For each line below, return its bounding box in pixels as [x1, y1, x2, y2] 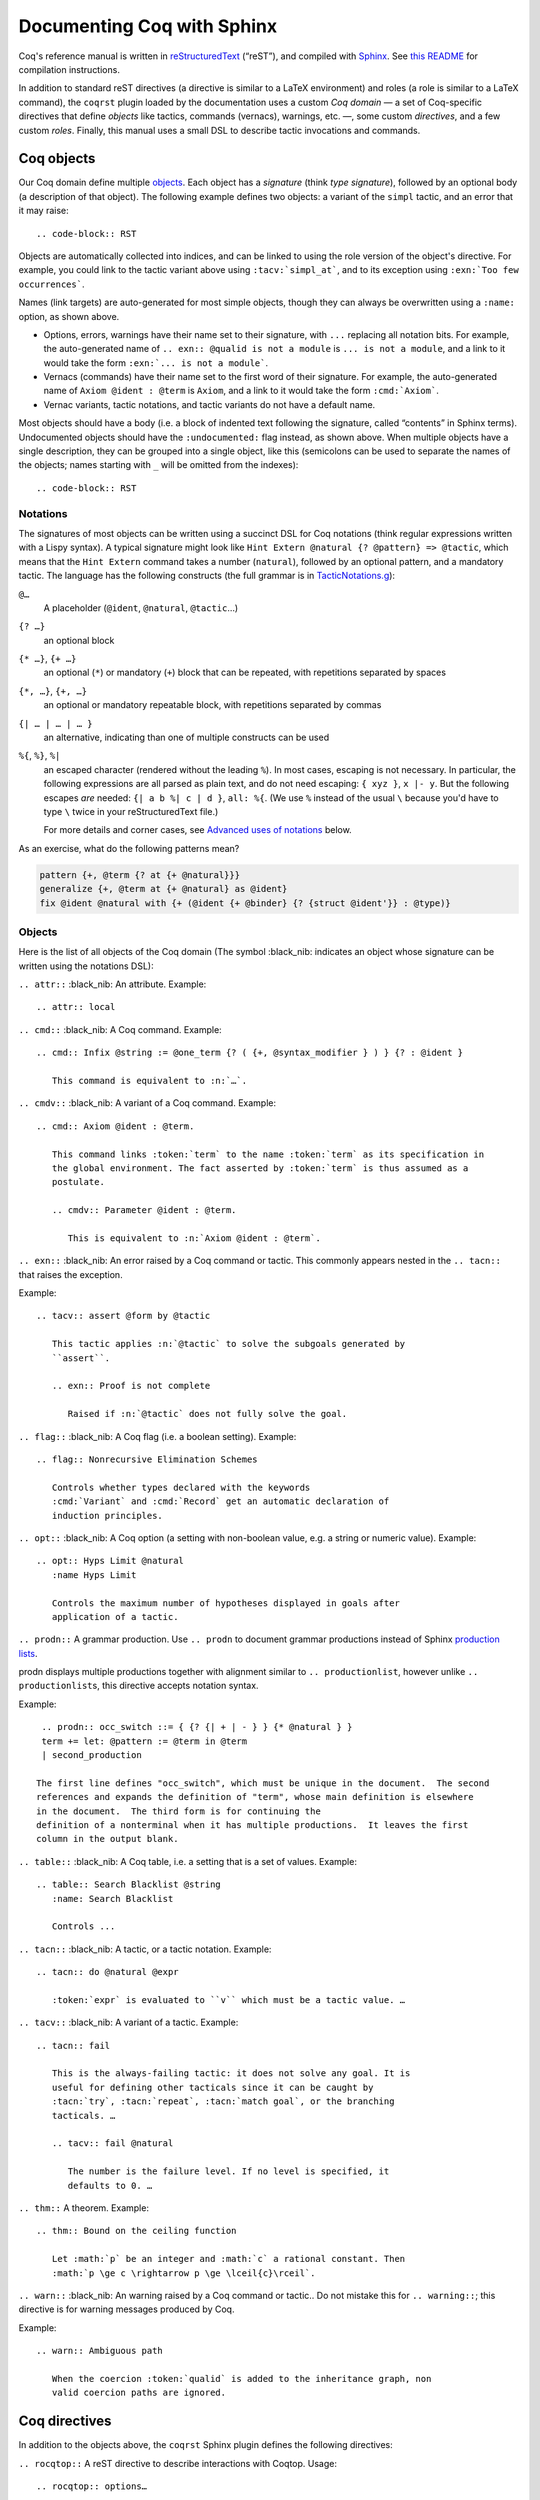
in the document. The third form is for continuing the [36, 1805, 322, 1817]
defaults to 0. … [67, 2180, 153, 2191]
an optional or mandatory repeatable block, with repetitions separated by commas [43, 699, 382, 711]
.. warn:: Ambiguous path [36, 2345, 164, 2357]
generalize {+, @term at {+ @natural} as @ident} [39, 883, 288, 895]
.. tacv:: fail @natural [51, 2138, 174, 2149]
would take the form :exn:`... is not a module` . [43, 356, 269, 369]
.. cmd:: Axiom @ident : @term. [36, 1120, 195, 1132]
